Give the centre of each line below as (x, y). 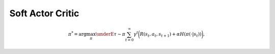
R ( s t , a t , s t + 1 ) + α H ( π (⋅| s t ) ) (171, 35)
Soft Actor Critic (44, 13)
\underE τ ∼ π (111, 34)
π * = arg (77, 34)
